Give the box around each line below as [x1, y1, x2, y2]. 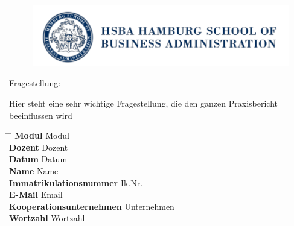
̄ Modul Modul [9, 129, 69, 142]
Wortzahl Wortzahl [9, 212, 85, 224]
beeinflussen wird [9, 108, 72, 121]
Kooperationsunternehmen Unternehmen [9, 199, 174, 212]
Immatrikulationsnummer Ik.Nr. [9, 176, 143, 189]
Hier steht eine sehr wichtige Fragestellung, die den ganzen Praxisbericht [9, 97, 278, 109]
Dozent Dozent [9, 140, 68, 153]
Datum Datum [9, 152, 68, 165]
